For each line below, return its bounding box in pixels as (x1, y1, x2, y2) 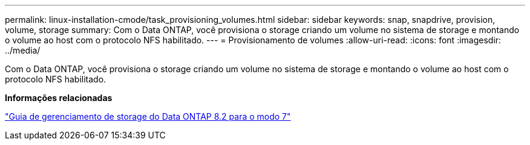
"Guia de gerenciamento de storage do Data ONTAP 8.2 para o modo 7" (5, 111, 291, 122)
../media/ (5, 45, 41, 55)
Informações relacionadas (5, 93, 113, 103)
